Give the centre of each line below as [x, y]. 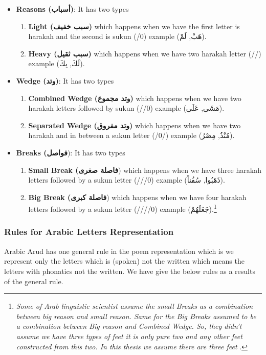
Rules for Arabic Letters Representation [89, 232]
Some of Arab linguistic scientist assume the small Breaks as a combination [135, 306]
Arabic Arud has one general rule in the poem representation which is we [119, 251]
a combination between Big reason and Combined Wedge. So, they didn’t [129, 326]
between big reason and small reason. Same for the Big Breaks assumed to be [136, 316]
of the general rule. [34, 281]
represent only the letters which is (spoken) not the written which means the [124, 261]
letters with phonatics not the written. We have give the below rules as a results [130, 271]
